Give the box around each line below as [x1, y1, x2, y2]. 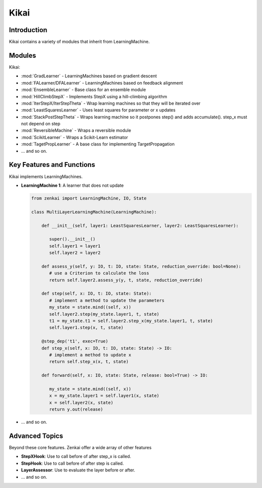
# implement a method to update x [49, 352, 131, 358]
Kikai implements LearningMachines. [9, 173, 83, 180]
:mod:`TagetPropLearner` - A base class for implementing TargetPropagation [21, 141, 175, 147]
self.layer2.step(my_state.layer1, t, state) [49, 311, 160, 317]
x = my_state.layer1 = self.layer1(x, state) [49, 393, 160, 398]
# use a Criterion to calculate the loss [49, 271, 149, 276]
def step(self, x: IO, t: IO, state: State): [41, 291, 152, 296]
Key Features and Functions [9, 161, 96, 169]
